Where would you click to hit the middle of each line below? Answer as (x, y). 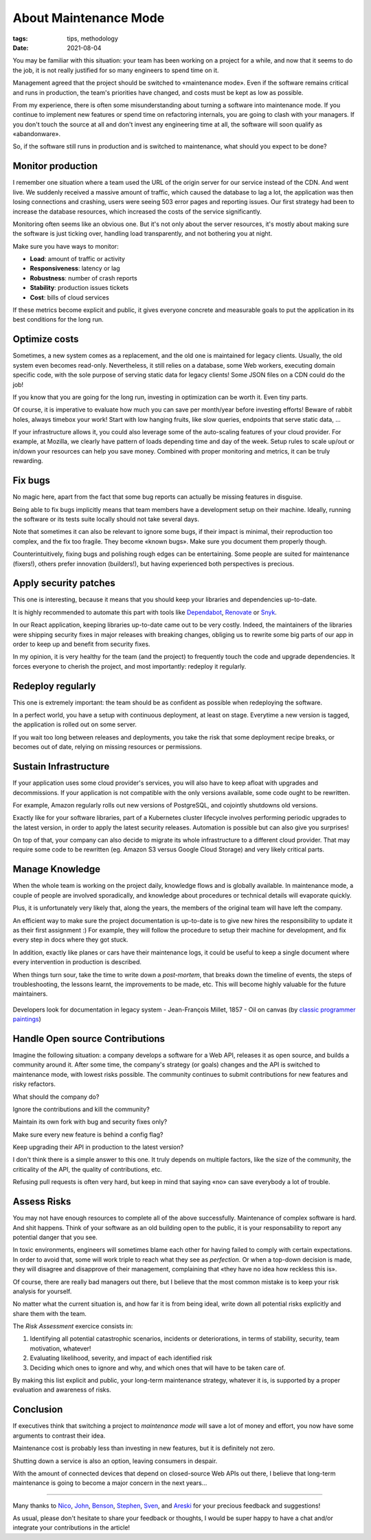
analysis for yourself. (42, 1291)
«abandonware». (37, 134)
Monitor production (55, 166)
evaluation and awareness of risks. (62, 1390)
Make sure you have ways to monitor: (66, 246)
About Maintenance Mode (89, 18)
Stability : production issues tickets (79, 288)
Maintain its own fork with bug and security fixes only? (90, 1122)
